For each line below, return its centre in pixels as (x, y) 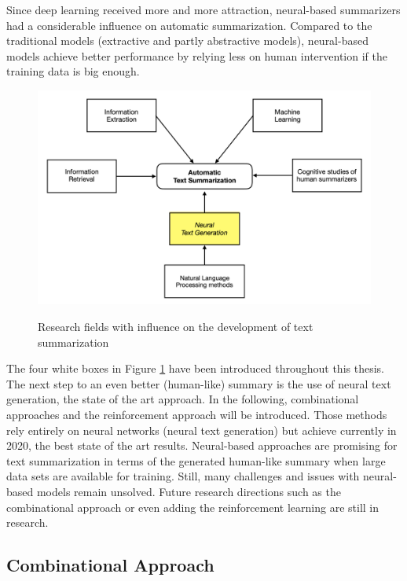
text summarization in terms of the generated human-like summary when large (196, 460)
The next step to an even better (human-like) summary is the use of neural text (199, 383)
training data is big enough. (73, 71)
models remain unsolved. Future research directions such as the (189, 491)
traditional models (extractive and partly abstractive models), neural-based (187, 40)
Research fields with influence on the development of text (176, 327)
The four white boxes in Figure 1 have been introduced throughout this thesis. (195, 368)
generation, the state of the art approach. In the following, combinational (183, 399)
